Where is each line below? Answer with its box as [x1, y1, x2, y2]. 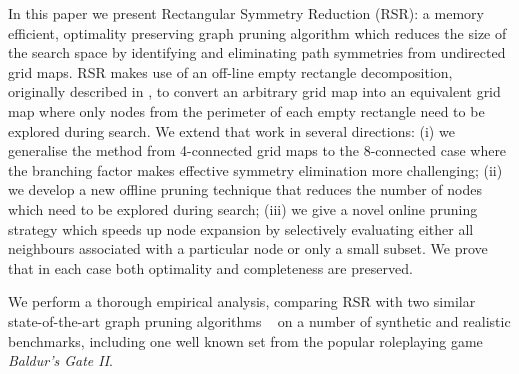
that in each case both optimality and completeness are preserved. [8, 257, 413, 278]
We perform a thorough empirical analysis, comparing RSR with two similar [8, 291, 476, 312]
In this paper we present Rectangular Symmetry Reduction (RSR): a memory [8, 3, 484, 23]
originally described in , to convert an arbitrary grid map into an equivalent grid [8, 81, 501, 102]
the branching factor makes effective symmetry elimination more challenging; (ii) [8, 159, 503, 180]
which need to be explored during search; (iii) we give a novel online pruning [8, 198, 478, 219]
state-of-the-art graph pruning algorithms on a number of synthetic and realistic [8, 310, 511, 331]
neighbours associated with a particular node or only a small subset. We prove [8, 238, 488, 259]
